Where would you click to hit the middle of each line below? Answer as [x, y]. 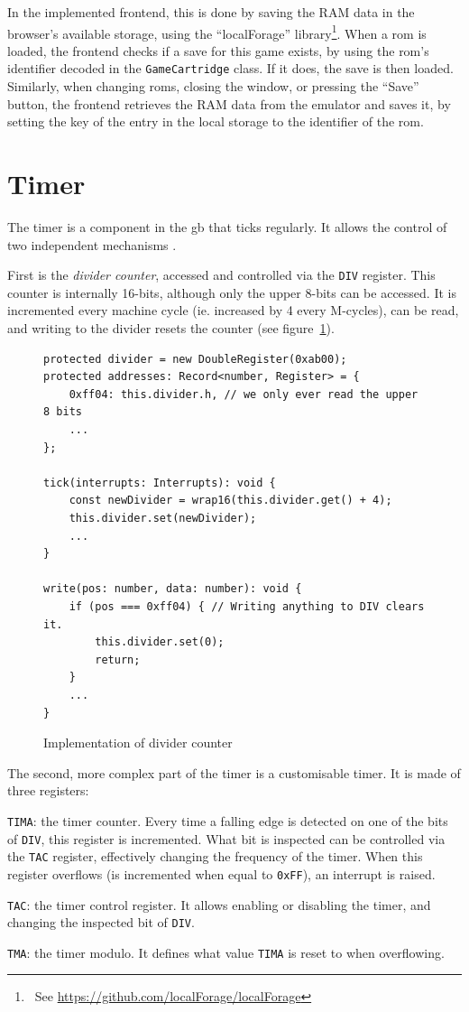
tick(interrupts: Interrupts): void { [160, 483]
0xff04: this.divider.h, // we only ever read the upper [244, 394]
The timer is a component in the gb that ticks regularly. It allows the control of [227, 227]
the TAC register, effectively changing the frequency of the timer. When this [215, 856]
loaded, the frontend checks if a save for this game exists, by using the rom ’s [218, 50]
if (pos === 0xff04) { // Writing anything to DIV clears [247, 606]
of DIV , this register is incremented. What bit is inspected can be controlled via [226, 838]
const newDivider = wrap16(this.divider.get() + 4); [230, 501]
